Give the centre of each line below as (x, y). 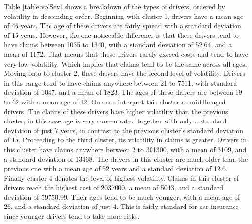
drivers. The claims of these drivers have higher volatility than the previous (116, 111)
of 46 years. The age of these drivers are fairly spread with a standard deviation (123, 26)
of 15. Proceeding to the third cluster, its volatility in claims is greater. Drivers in (125, 140)
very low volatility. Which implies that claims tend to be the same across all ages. (126, 63)
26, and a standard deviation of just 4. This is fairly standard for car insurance (121, 206)
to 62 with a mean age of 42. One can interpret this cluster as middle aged (115, 101)
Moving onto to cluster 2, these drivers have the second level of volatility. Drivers (125, 73)
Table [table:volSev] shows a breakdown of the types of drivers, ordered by (115, 6)
